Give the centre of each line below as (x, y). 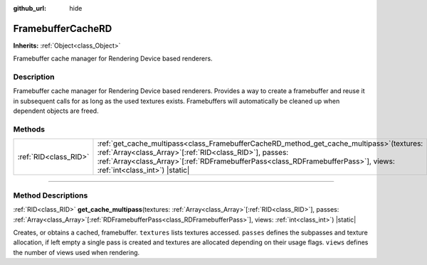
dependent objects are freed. (56, 111)
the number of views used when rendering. (77, 252)
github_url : (30, 8)
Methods (29, 129)
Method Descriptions (51, 195)
